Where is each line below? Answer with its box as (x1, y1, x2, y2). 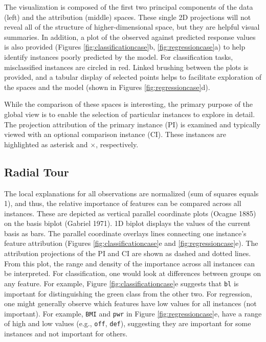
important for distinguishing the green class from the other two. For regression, (4, 288, 252, 299)
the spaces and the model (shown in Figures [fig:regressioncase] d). (4, 81, 210, 92)
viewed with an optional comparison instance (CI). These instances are (4, 129, 227, 140)
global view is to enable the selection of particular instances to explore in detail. (4, 108, 255, 119)
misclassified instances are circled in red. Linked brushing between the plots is (4, 61, 249, 72)
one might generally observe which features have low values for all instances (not (4, 298, 257, 309)
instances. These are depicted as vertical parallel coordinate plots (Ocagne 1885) (4, 208, 256, 218)
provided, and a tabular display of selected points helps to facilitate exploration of (4, 72, 261, 82)
